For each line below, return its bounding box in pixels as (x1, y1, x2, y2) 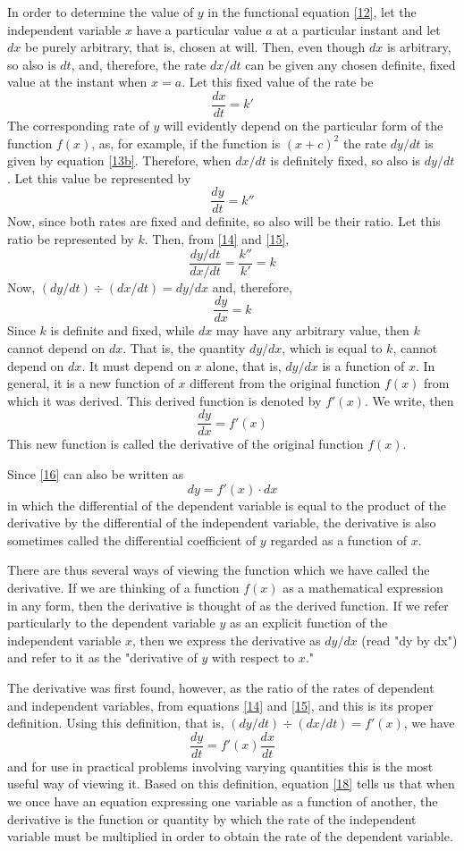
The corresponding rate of (7, 116, 149, 135)
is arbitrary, (386, 38, 451, 56)
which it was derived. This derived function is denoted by (7, 391, 322, 409)
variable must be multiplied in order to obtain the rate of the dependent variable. (7, 827, 453, 846)
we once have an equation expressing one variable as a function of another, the (7, 791, 438, 810)
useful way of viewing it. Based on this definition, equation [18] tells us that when (7, 774, 455, 793)
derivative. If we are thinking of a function (7, 577, 240, 596)
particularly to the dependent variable (7, 613, 215, 632)
